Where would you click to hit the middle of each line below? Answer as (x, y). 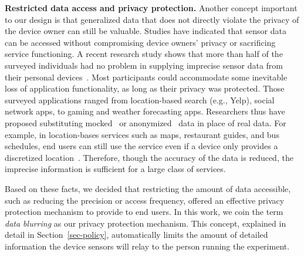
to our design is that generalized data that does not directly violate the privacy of (152, 19)
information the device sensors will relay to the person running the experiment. (147, 246)
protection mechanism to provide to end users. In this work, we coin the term (144, 212)
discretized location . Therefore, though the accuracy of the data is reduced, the (149, 157)
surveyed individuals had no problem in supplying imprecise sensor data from (144, 65)
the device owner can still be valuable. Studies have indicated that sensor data (146, 31)
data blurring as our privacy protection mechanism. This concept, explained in (146, 223)
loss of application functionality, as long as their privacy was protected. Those (145, 88)
